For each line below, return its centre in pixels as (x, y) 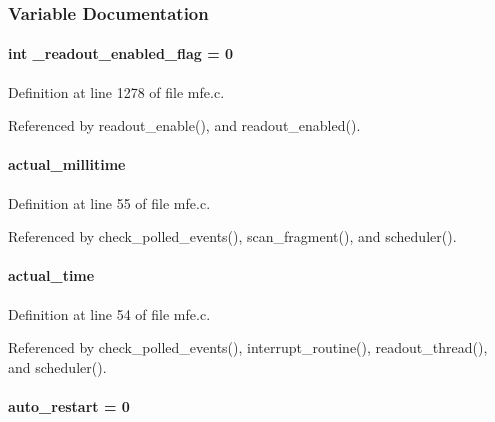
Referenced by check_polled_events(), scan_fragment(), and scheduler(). (232, 236)
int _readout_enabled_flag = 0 (121, 53)
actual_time (51, 275)
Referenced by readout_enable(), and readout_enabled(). (184, 125)
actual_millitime (67, 164)
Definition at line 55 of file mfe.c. (109, 202)
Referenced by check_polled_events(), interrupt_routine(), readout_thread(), (248, 347)
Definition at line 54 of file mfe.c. (109, 313)
